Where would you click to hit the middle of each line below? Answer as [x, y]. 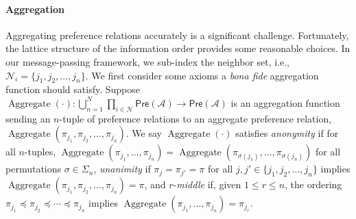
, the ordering [313, 184]
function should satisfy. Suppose [73, 89]
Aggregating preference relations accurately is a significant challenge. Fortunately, [177, 35]
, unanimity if [122, 169]
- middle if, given [207, 184]
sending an [28, 118]
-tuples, [40, 152]
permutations [34, 169]
